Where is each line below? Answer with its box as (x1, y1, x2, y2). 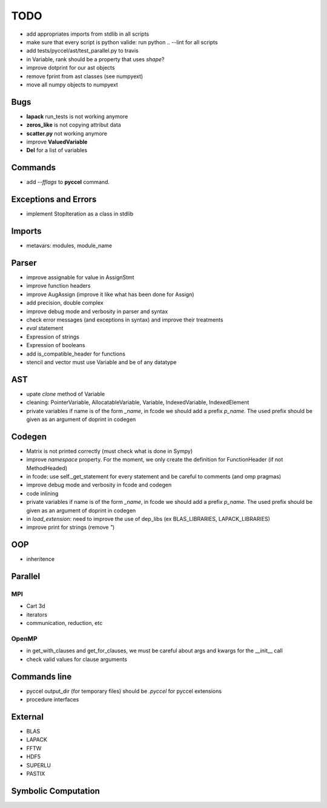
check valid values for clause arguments (26, 655, 127, 663)
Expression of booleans (26, 342, 85, 349)
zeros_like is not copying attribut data (26, 121, 121, 128)
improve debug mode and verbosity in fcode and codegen (26, 482, 172, 489)
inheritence (26, 555, 54, 563)
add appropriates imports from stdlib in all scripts (26, 30, 150, 38)
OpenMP (11, 635, 38, 643)
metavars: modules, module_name (26, 242, 112, 250)
